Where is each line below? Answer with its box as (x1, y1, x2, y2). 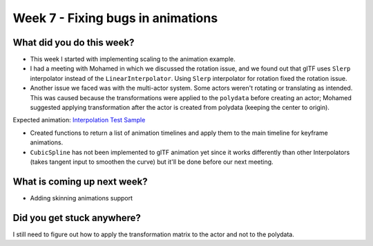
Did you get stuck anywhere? (12, 211, 142, 224)
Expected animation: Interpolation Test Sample (12, 116, 146, 124)
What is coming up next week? (12, 176, 148, 187)
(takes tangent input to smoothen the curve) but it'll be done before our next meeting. (30, 158, 274, 166)
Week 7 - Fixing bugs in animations (12, 10, 218, 26)
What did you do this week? (12, 37, 135, 48)
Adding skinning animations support (30, 193, 133, 202)
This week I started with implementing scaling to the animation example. (30, 55, 236, 64)
